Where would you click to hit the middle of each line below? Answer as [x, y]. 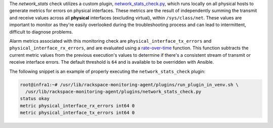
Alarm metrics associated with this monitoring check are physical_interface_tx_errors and [110, 41]
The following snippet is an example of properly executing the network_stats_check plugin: [107, 71]
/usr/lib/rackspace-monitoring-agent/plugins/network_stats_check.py [113, 91]
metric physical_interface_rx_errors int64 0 [77, 106]
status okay [35, 99]
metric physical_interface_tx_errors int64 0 [77, 113]
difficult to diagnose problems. [41, 32]
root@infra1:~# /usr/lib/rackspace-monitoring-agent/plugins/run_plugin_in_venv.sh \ [129, 85]
